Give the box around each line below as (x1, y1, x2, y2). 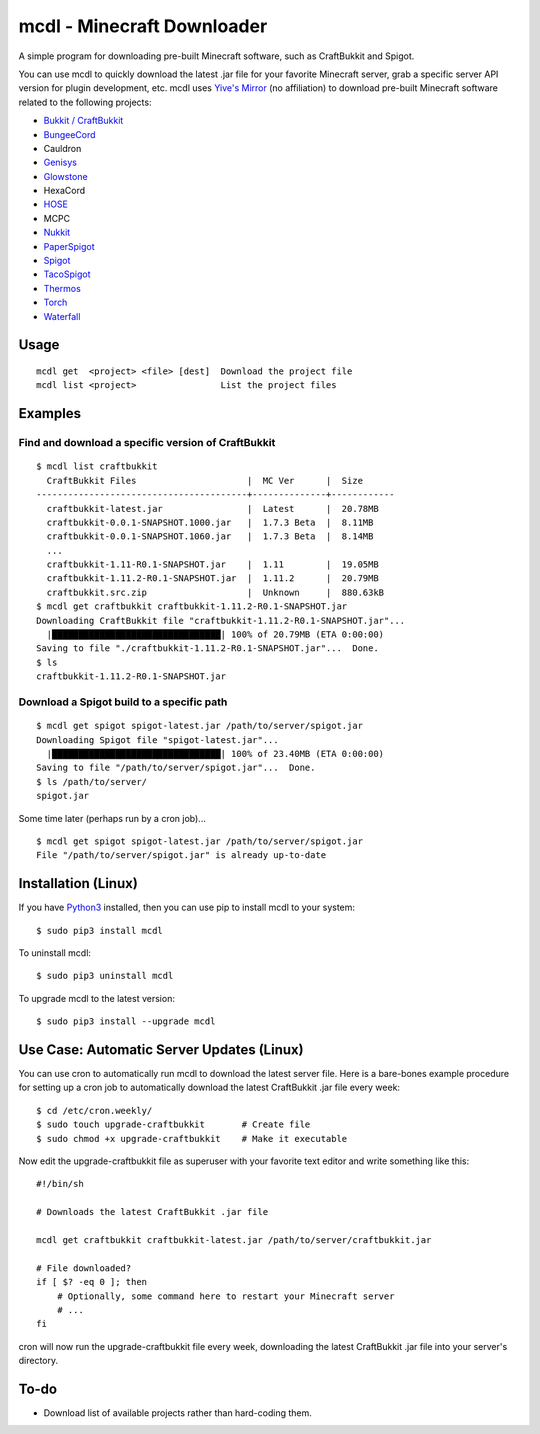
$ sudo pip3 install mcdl (36, 925, 164, 936)
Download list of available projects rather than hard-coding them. (43, 1406, 312, 1419)
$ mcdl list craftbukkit (36, 461, 158, 472)
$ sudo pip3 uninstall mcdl (36, 970, 174, 982)
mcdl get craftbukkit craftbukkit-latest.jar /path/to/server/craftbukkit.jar (36, 1234, 432, 1245)
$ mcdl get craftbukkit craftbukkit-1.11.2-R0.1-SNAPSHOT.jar (36, 601, 348, 612)
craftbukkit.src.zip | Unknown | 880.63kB (46, 586, 385, 598)
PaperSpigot (43, 240, 95, 252)
